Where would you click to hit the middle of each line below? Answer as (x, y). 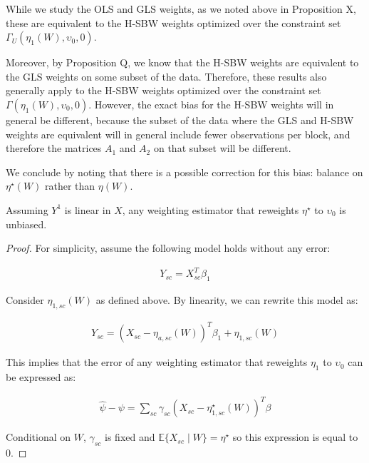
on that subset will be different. (222, 148)
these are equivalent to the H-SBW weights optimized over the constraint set (173, 22)
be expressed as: (41, 377)
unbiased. (26, 224)
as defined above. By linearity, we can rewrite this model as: (227, 300)
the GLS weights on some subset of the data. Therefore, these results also (166, 76)
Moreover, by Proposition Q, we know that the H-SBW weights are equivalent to (182, 62)
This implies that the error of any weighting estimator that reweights (157, 362)
